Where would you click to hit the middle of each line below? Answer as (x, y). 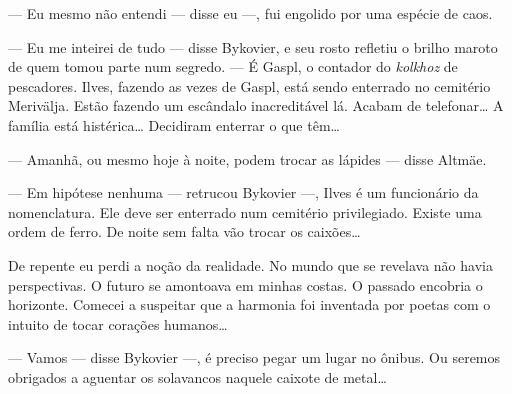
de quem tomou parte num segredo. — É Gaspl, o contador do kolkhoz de (233, 66)
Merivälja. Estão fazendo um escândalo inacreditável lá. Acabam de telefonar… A (256, 105)
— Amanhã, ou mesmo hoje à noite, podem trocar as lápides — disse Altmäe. (247, 158)
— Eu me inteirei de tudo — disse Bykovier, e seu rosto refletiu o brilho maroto (253, 46)
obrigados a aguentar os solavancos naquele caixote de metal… (197, 376)
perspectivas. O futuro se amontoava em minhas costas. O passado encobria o (245, 284)
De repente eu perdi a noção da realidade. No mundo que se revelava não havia (250, 264)
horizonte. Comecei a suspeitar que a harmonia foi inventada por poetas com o (249, 304)
